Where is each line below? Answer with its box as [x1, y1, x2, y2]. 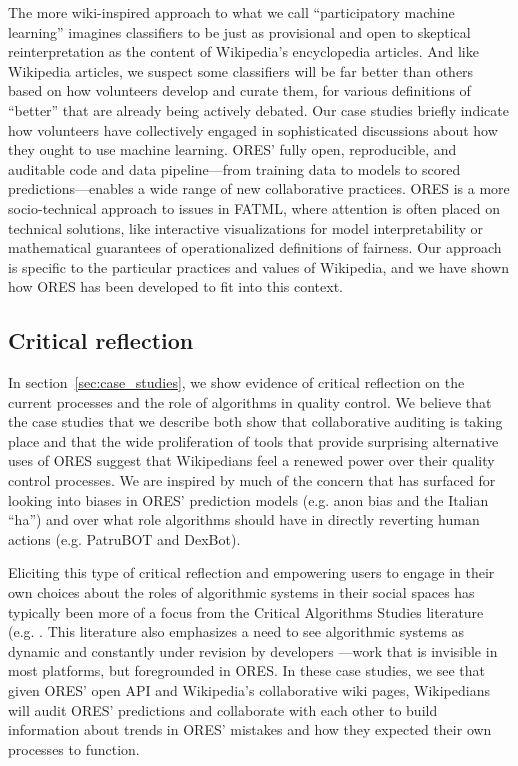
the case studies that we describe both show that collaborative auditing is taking [8, 411, 503, 432]
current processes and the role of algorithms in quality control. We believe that [8, 391, 492, 412]
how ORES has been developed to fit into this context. [8, 276, 343, 297]
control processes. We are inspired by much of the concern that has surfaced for [8, 470, 496, 491]
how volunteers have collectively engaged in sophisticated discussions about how [8, 119, 498, 140]
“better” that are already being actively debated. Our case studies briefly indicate [8, 99, 509, 120]
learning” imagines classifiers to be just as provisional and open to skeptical [8, 21, 471, 42]
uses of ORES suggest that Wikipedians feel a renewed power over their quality [8, 450, 495, 471]
